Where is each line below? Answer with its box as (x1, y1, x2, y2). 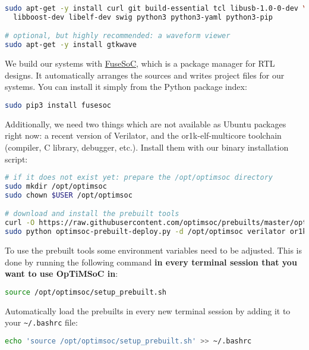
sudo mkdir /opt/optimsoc (5, 182, 107, 191)
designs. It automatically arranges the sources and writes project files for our (5, 68, 285, 81)
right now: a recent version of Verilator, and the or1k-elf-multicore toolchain (5, 129, 282, 142)
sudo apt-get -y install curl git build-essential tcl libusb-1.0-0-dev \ (5, 4, 307, 12)
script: (5, 152, 28, 165)
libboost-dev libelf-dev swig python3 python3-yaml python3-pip (13, 12, 273, 21)
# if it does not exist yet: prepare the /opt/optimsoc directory (5, 173, 273, 182)
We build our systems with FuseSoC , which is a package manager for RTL (5, 57, 275, 70)
